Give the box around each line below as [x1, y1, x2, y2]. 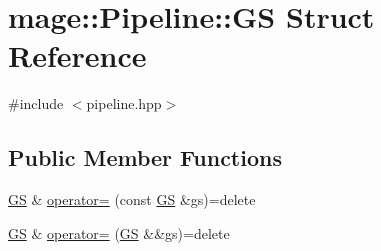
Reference [8, 35, 147, 76]
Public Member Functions [8, 142, 282, 173]
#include [8, 93, 64, 114]
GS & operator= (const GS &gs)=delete [8, 189, 256, 210]
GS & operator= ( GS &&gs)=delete [8, 222, 230, 243]
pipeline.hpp [86, 93, 162, 114]
